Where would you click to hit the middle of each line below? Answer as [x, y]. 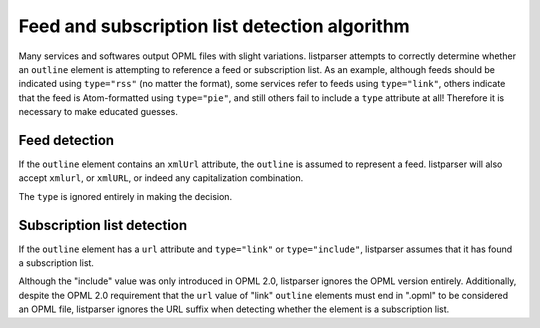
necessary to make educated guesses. [98, 112]
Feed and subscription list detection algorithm [214, 26]
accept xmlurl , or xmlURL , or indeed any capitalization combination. [161, 178]
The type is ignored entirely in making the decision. [125, 196]
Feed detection [66, 140]
